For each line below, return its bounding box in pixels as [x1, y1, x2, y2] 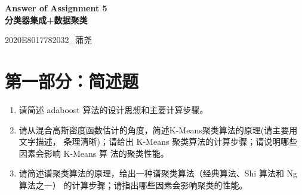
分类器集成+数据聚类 [5, 13, 88, 26]
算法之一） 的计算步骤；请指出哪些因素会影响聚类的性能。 [19, 178, 248, 191]
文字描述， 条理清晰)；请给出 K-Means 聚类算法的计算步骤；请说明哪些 [19, 135, 298, 148]
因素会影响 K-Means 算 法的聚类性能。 [19, 147, 169, 159]
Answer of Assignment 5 [5, 2, 107, 14]
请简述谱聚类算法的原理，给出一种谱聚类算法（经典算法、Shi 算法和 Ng [19, 167, 298, 179]
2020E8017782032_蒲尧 [5, 33, 93, 46]
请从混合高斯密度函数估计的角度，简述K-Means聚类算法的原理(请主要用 [19, 123, 298, 136]
